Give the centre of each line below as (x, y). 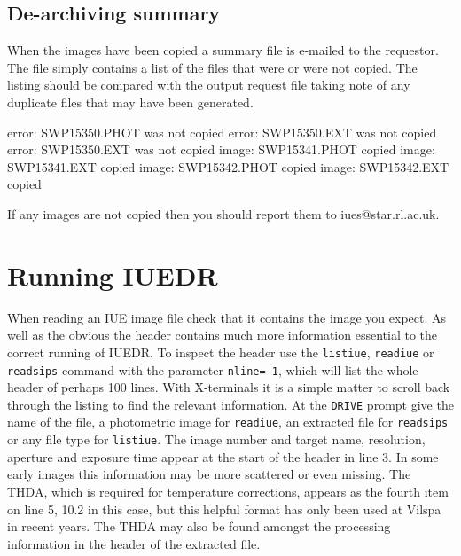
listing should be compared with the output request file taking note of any (209, 85)
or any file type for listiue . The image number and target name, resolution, (216, 439)
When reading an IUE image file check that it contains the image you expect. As (227, 317)
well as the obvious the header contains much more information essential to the (223, 335)
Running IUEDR (113, 274)
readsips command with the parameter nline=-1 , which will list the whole (213, 369)
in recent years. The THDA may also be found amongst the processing (199, 526)
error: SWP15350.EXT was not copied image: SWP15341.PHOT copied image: (221, 149)
